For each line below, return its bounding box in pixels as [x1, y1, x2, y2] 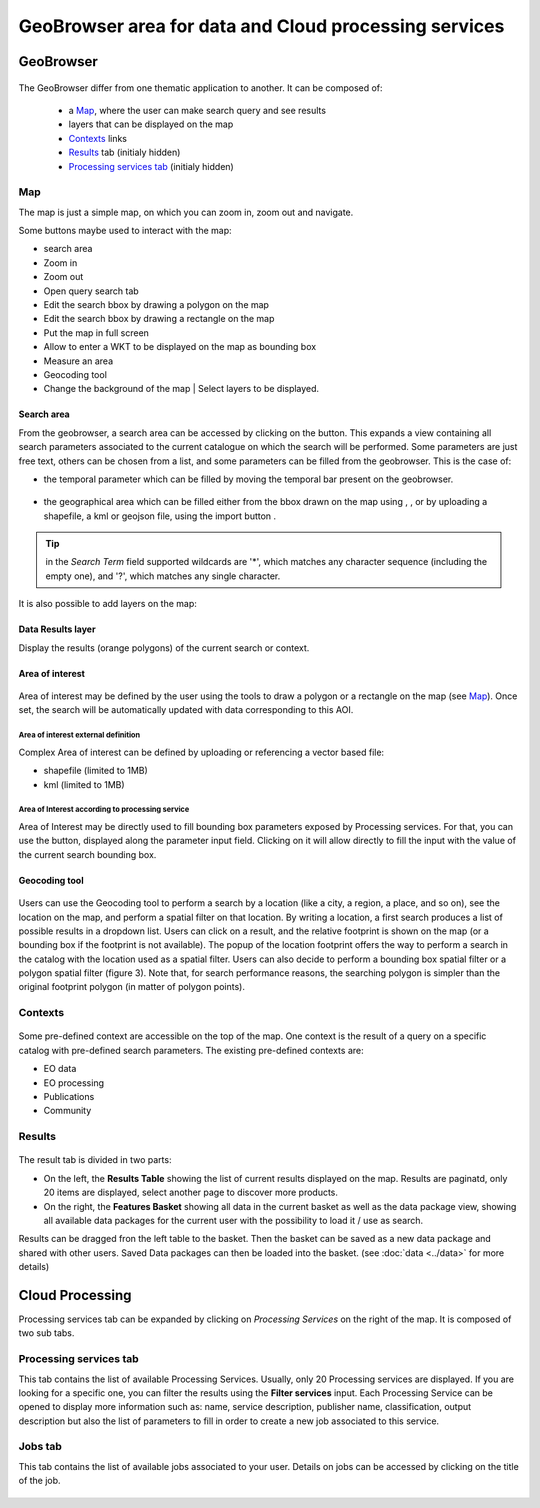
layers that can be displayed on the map [68, 118, 234, 130]
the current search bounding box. [18, 848, 157, 860]
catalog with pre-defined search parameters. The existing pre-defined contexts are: [18, 1044, 364, 1056]
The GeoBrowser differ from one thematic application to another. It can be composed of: [18, 81, 384, 94]
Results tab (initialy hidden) [68, 146, 181, 159]
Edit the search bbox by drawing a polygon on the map [43, 299, 270, 310]
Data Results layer [18, 623, 96, 635]
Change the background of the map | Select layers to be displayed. [43, 383, 320, 395]
